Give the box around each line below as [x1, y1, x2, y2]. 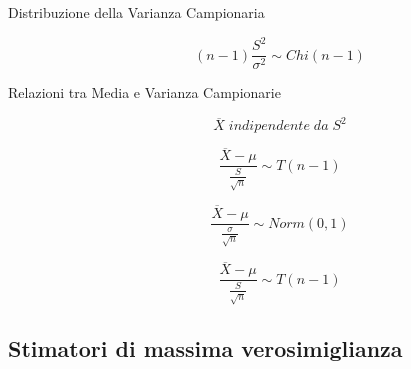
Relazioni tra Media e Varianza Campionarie [8, 82, 281, 103]
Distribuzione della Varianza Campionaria [8, 2, 265, 22]
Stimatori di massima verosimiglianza [8, 333, 403, 364]
